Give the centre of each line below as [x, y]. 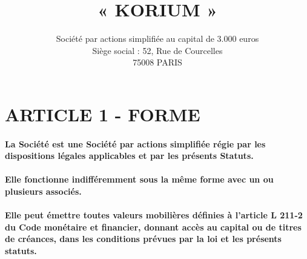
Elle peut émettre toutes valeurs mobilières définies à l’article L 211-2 [154, 215]
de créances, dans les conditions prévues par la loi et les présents [143, 239]
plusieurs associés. [43, 191]
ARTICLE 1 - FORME [103, 114]
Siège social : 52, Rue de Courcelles [157, 50]
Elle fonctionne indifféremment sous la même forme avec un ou [139, 179]
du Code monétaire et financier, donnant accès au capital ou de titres [153, 227]
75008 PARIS [157, 62]
